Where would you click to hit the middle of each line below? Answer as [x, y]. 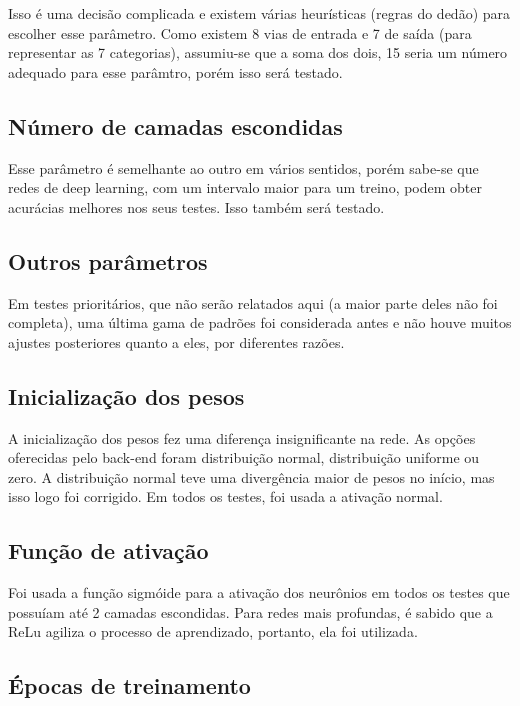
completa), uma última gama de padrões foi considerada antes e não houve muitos [260, 322]
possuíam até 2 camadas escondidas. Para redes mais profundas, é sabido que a [250, 611]
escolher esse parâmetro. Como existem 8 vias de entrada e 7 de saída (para [240, 32]
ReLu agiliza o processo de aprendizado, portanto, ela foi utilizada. [213, 631]
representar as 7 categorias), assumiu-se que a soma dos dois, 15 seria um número [258, 52]
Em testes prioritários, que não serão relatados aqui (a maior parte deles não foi [253, 302]
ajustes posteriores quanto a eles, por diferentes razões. [176, 341]
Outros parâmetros [108, 260]
